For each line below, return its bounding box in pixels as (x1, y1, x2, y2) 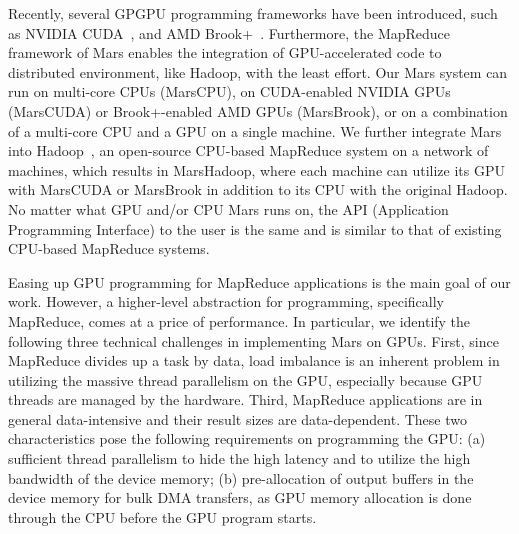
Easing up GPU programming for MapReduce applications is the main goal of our (8, 271, 511, 292)
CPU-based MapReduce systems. (8, 238, 210, 259)
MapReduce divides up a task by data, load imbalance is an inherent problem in (8, 350, 500, 371)
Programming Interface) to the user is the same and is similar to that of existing (8, 218, 502, 239)
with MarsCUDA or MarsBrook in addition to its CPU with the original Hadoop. (8, 179, 508, 200)
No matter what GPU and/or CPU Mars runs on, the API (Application (8, 198, 449, 219)
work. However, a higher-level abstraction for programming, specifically (8, 291, 444, 312)
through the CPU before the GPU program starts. (8, 506, 317, 527)
